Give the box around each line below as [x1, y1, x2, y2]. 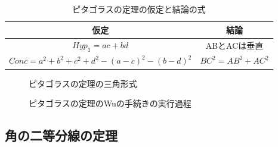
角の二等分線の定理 [5, 126, 118, 145]
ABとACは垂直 [205, 39, 264, 52]
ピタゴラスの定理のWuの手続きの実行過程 [29, 97, 191, 110]
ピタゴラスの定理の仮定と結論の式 [72, 3, 206, 15]
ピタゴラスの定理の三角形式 [29, 77, 137, 89]
